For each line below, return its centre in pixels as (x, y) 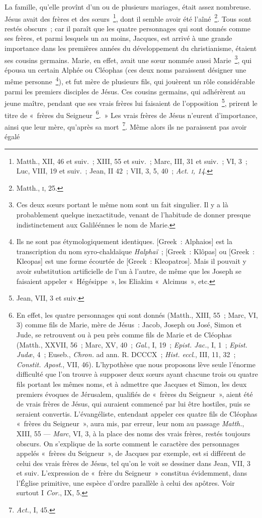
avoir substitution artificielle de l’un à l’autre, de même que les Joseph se (129, 271)
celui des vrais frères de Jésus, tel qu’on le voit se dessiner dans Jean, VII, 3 (133, 463)
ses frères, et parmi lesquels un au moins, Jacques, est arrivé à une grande (118, 38)
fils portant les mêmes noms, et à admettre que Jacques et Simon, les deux (132, 384)
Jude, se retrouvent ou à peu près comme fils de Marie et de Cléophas (124, 334)
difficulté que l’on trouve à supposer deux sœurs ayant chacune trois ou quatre (137, 374)
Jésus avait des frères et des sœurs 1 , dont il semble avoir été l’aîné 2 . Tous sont (128, 18)
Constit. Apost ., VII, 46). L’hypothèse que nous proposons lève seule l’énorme (136, 364)
